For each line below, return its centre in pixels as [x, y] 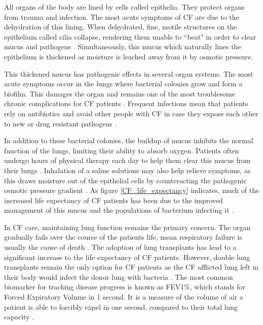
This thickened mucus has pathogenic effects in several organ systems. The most [129, 73]
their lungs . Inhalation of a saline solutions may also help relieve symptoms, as [127, 170]
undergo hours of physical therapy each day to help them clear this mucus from [127, 160]
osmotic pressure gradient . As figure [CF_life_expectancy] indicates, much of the [132, 190]
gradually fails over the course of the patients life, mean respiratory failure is [123, 237]
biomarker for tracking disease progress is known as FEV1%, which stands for [125, 287]
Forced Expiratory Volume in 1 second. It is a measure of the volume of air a [124, 297]
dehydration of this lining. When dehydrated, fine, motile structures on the [121, 27]
